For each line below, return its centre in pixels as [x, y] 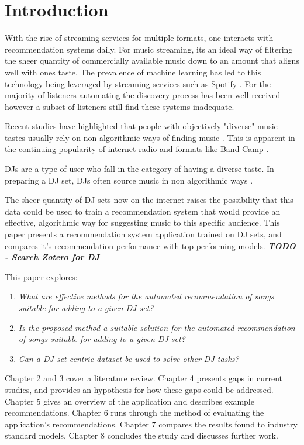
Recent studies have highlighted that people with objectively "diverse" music [141, 126]
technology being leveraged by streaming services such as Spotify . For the [138, 83]
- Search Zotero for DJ [52, 257]
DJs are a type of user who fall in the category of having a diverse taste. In [139, 169]
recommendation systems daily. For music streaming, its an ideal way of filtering [149, 49]
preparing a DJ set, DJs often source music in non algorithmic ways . [129, 180]
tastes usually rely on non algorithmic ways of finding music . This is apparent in [150, 137]
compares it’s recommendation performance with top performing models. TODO [150, 245]
